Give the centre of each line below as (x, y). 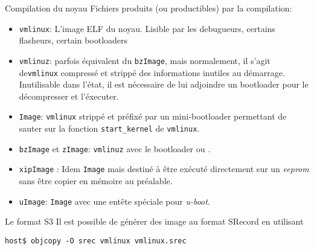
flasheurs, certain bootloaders (73, 40)
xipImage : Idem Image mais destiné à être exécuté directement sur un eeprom (164, 169)
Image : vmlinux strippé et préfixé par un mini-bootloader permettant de (153, 116)
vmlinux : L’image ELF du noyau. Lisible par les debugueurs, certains (147, 28)
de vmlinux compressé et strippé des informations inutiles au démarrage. (152, 72)
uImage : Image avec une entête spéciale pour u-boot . (114, 201)
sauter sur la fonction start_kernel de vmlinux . (109, 128)
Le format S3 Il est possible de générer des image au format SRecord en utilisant (154, 221)
